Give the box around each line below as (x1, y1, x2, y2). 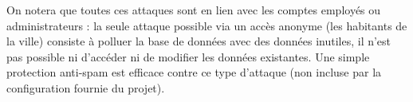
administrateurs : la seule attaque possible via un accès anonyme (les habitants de (6, 17, 407, 33)
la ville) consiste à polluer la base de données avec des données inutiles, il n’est (6, 33, 391, 49)
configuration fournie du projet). (6, 79, 165, 96)
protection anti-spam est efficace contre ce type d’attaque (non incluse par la (6, 64, 382, 80)
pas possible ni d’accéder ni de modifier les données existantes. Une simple (6, 48, 370, 65)
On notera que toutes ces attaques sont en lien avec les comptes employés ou (6, 2, 381, 18)
